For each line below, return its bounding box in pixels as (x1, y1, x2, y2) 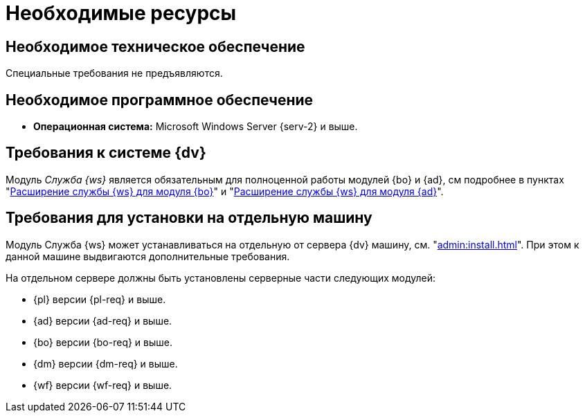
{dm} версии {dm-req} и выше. (33, 357, 178, 370)
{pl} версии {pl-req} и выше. (33, 293, 166, 305)
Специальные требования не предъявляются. (6, 67, 223, 80)
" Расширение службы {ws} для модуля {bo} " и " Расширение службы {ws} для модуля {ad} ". (6, 185, 444, 197)
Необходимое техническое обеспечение (6, 37, 305, 55)
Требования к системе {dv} (6, 144, 206, 162)
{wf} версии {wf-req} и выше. (33, 379, 172, 391)
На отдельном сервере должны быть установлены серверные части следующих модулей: (6, 271, 436, 284)
